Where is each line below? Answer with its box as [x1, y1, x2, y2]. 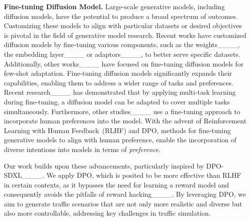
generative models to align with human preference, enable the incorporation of [4, 135, 236, 145]
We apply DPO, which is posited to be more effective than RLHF [46, 170, 241, 180]
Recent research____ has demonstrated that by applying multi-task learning [4, 87, 236, 97]
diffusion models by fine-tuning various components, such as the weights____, [4, 39, 240, 50]
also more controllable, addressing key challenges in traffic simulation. [4, 208, 211, 218]
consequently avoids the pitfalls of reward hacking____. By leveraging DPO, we [4, 189, 246, 199]
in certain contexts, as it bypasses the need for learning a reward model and [4, 179, 229, 189]
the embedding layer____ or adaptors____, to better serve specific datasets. [4, 49, 240, 59]
